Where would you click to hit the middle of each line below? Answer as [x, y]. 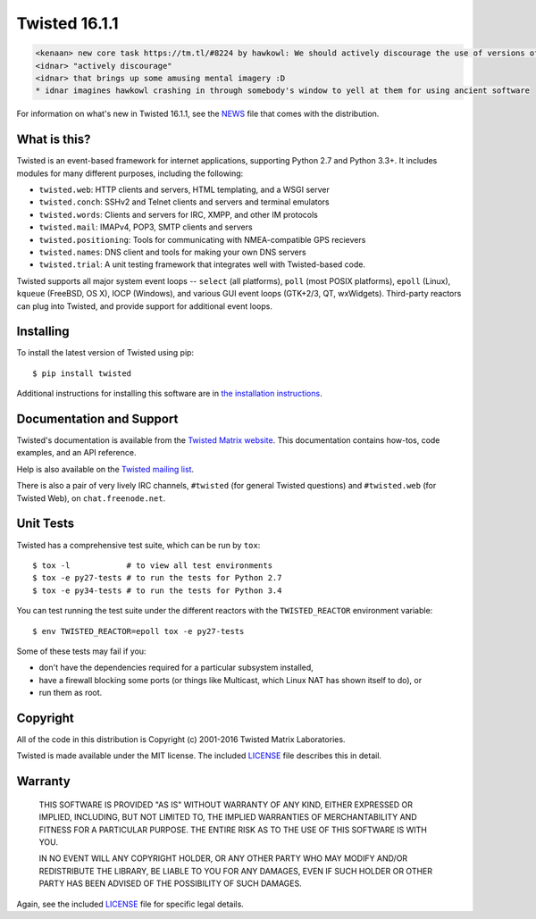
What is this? [54, 140]
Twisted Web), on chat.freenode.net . [91, 498]
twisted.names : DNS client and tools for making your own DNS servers [173, 252]
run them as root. [71, 693]
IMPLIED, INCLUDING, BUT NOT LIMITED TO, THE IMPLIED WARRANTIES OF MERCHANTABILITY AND [228, 817]
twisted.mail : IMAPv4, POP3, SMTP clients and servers [146, 227]
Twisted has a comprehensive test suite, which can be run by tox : [138, 545]
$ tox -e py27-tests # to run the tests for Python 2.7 [157, 578]
